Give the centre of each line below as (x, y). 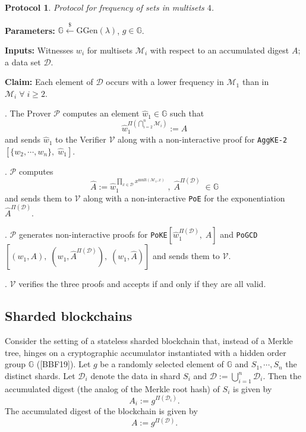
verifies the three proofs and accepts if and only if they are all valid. (142, 284)
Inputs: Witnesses (39, 50)
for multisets (110, 50)
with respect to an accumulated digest (220, 50)
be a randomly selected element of (162, 364)
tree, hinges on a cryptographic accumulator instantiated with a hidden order (146, 352)
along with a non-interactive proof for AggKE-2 (203, 139)
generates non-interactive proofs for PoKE (93, 234)
